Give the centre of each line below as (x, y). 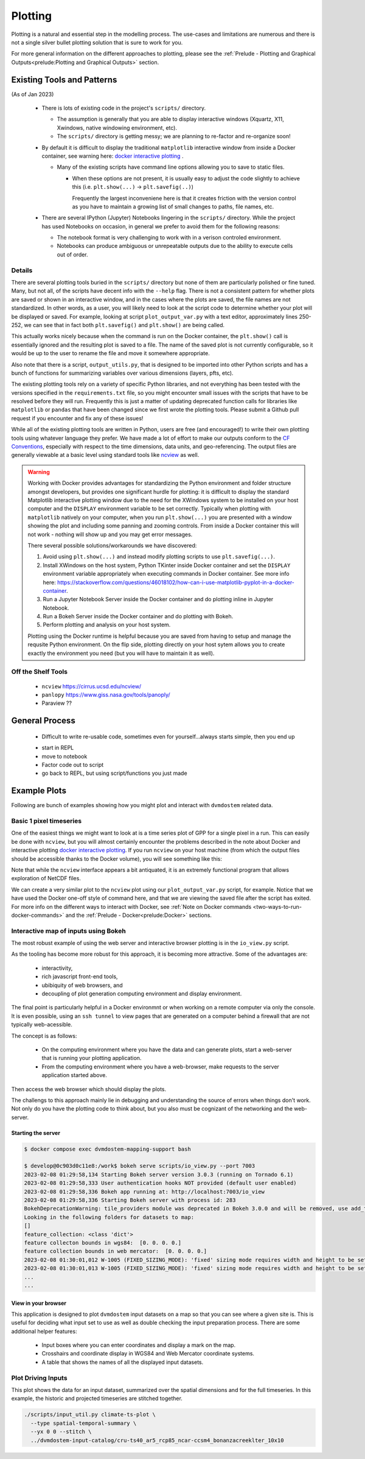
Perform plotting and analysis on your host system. (107, 625)
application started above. (75, 1075)
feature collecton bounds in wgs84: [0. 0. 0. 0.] (103, 1242)
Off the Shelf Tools (40, 672)
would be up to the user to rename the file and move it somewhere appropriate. (110, 353)
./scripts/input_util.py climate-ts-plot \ (90, 1415)
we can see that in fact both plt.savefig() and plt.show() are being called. (124, 325)
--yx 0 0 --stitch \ (61, 1432)
